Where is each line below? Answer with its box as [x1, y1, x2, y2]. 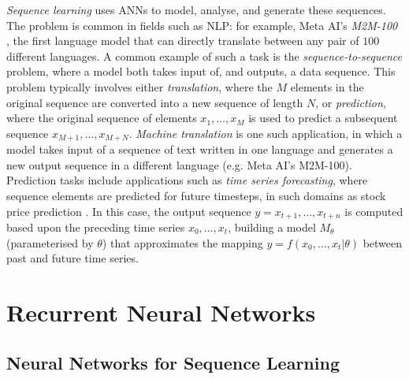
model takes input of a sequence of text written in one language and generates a [6, 141, 393, 158]
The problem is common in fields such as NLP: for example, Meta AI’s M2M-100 [6, 17, 398, 33]
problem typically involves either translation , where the [6, 78, 273, 95]
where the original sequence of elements [6, 110, 197, 126]
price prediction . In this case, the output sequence [6, 203, 251, 219]
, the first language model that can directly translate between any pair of [6, 32, 359, 49]
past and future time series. [6, 250, 139, 266]
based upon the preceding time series [6, 219, 185, 236]
